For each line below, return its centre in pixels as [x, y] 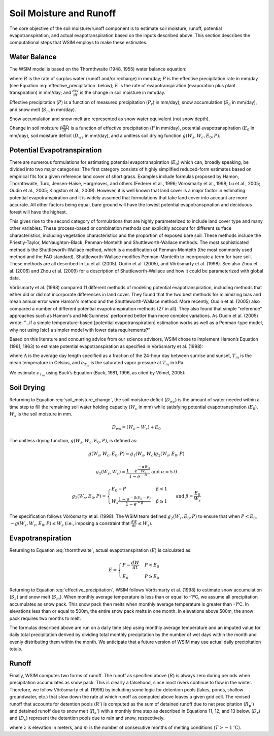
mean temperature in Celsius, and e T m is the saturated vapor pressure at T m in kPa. [97, 364]
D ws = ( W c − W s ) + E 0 [136, 428]
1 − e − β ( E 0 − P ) [134, 499]
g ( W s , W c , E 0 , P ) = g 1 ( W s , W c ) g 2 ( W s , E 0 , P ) [136, 454]
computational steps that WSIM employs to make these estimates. [78, 43]
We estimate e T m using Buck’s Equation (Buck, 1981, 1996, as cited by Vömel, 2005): [97, 373]
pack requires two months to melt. [45, 618]
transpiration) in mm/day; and [40, 93]
